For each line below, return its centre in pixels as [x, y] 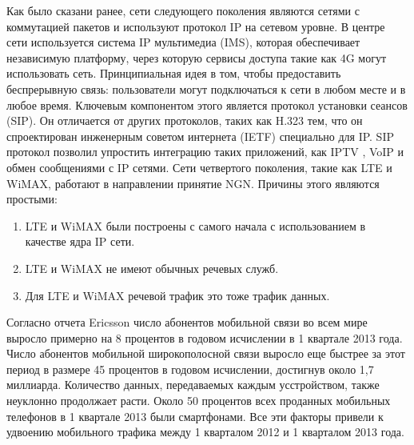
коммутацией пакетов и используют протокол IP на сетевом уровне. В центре [196, 26]
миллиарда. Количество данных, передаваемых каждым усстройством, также [193, 385]
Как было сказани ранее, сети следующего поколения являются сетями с [183, 10]
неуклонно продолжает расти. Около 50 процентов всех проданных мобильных [199, 401]
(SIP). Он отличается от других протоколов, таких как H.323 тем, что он [185, 120]
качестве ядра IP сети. [80, 241]
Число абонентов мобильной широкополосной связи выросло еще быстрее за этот [206, 353]
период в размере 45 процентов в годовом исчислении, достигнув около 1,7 [190, 369]
